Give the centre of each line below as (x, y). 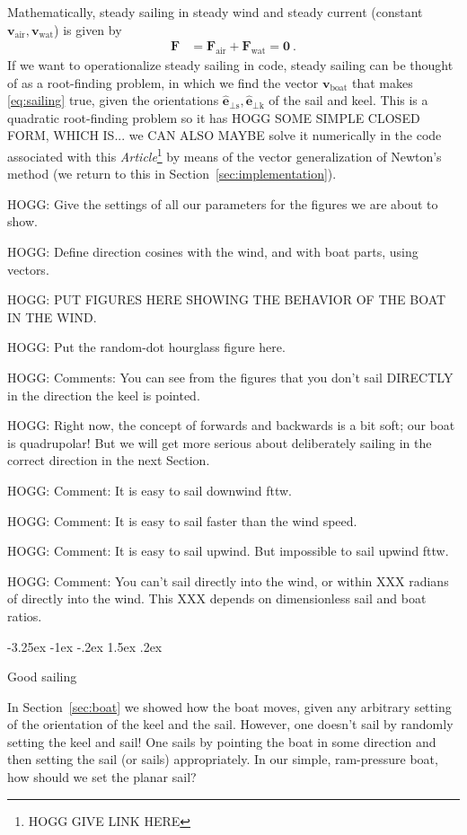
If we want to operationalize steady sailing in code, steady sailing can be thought (230, 65)
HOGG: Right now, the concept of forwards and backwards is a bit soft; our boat (231, 425)
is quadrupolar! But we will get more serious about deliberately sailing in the (220, 442)
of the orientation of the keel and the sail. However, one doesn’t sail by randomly (230, 724)
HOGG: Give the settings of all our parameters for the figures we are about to (223, 203)
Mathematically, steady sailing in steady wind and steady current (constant (215, 12)
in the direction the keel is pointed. (104, 395)
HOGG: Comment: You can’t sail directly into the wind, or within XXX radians (228, 580)
